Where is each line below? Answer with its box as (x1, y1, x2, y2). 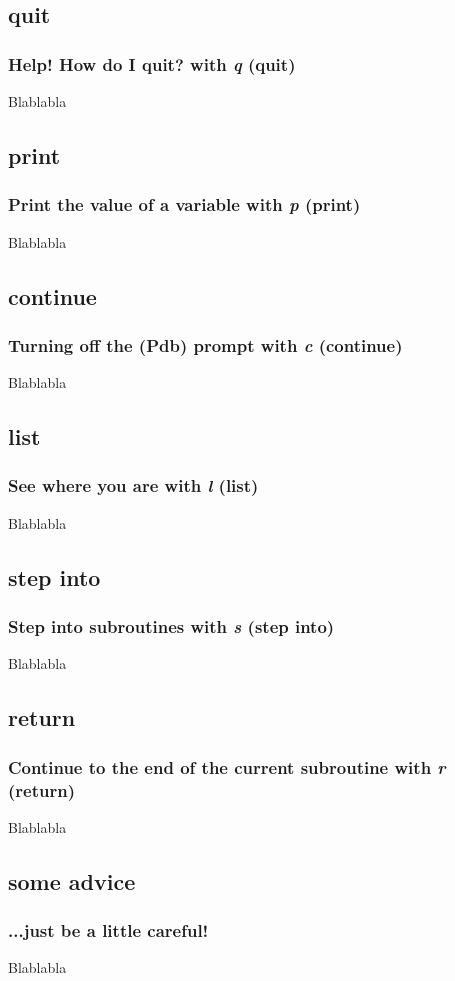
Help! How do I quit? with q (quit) (8, 51, 296, 76)
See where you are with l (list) (8, 473, 259, 498)
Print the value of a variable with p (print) (8, 192, 361, 217)
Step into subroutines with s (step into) (8, 614, 335, 639)
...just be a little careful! (8, 918, 209, 943)
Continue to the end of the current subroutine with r (8, 754, 446, 779)
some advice (8, 865, 136, 896)
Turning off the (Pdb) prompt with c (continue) (8, 332, 403, 357)
